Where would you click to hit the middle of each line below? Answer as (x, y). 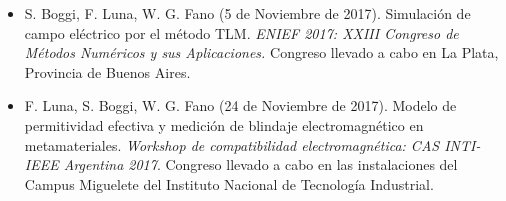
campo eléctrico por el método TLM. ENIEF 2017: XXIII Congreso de (241, 32)
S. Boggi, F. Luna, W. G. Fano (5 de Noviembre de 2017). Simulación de (247, 13)
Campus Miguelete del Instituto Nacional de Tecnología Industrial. (229, 183)
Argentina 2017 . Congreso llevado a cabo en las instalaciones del (260, 164)
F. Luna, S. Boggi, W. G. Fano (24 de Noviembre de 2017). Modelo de (240, 105)
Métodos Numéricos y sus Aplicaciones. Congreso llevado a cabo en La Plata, (261, 52)
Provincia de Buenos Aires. (107, 71)
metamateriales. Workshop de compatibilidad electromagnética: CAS (232, 144)
